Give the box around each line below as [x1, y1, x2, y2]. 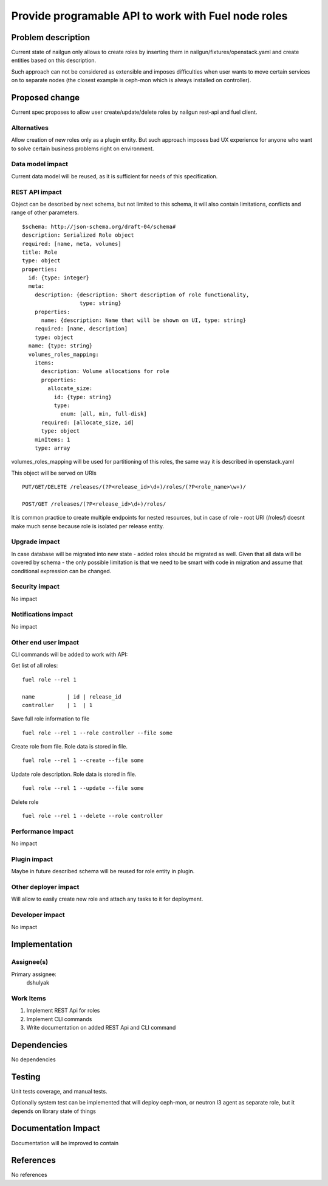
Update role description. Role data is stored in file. [11, 770, 137, 778]
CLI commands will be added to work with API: [11, 651, 128, 658]
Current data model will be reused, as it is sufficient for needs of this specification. [11, 172, 218, 180]
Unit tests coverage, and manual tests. [11, 1087, 108, 1095]
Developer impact [11, 910, 65, 919]
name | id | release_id [22, 693, 121, 700]
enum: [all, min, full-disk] [60, 411, 147, 417]
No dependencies [11, 1056, 56, 1063]
